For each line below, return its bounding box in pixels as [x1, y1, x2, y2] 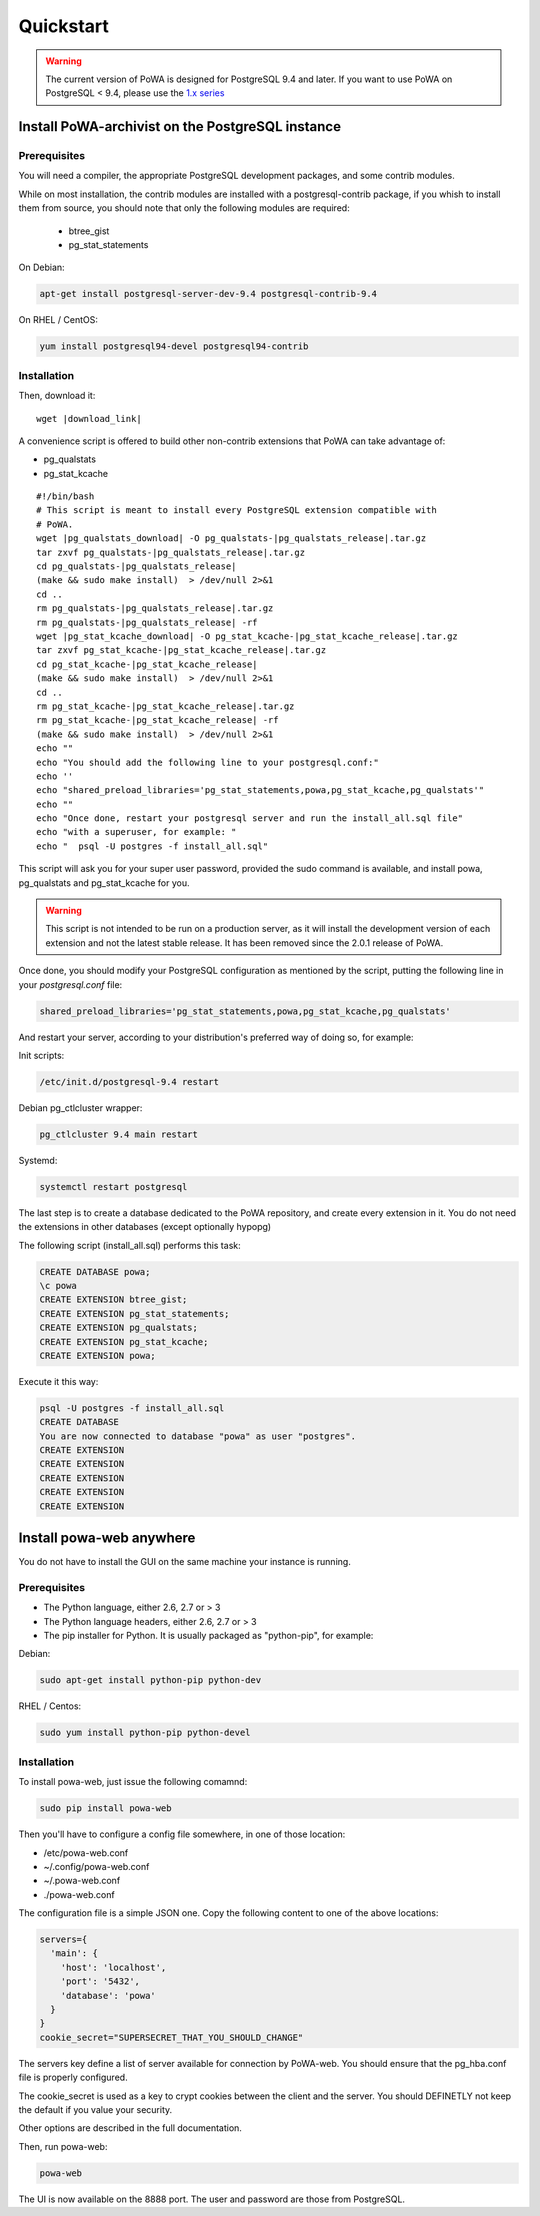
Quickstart [18, 15, 110, 37]
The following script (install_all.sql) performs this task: [18, 1239, 241, 1251]
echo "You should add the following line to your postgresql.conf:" [36, 756, 379, 768]
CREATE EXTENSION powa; [39, 1350, 157, 1361]
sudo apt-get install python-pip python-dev [39, 1675, 262, 1686]
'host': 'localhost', [60, 1961, 167, 1973]
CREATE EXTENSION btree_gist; [39, 1294, 188, 1305]
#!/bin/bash [36, 491, 95, 502]
